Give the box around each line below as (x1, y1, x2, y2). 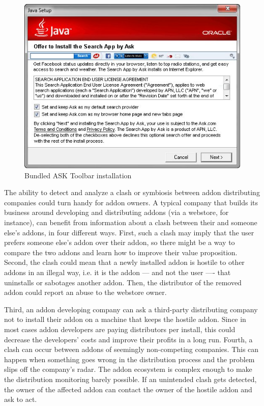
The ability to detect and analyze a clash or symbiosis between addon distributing (4, 187, 260, 198)
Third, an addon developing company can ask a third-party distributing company (4, 304, 258, 314)
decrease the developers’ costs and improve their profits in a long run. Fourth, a (4, 334, 253, 344)
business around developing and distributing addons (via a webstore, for (4, 207, 229, 218)
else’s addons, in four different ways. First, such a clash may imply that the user (4, 227, 254, 237)
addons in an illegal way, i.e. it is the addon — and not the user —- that (4, 267, 231, 278)
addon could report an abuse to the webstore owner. (4, 287, 167, 297)
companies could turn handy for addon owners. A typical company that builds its (4, 197, 258, 207)
